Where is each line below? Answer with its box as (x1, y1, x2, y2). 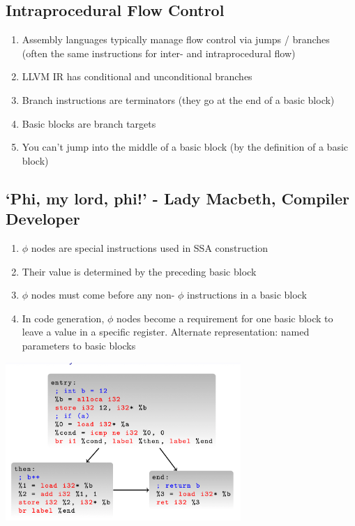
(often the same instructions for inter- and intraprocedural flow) (22, 45, 296, 60)
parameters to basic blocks (22, 338, 136, 352)
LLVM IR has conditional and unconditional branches (22, 69, 252, 84)
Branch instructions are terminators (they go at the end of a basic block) (22, 92, 335, 107)
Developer (6, 208, 80, 230)
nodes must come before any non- (31, 287, 175, 302)
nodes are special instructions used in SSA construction (31, 240, 269, 255)
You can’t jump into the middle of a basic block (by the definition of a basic (22, 140, 349, 154)
